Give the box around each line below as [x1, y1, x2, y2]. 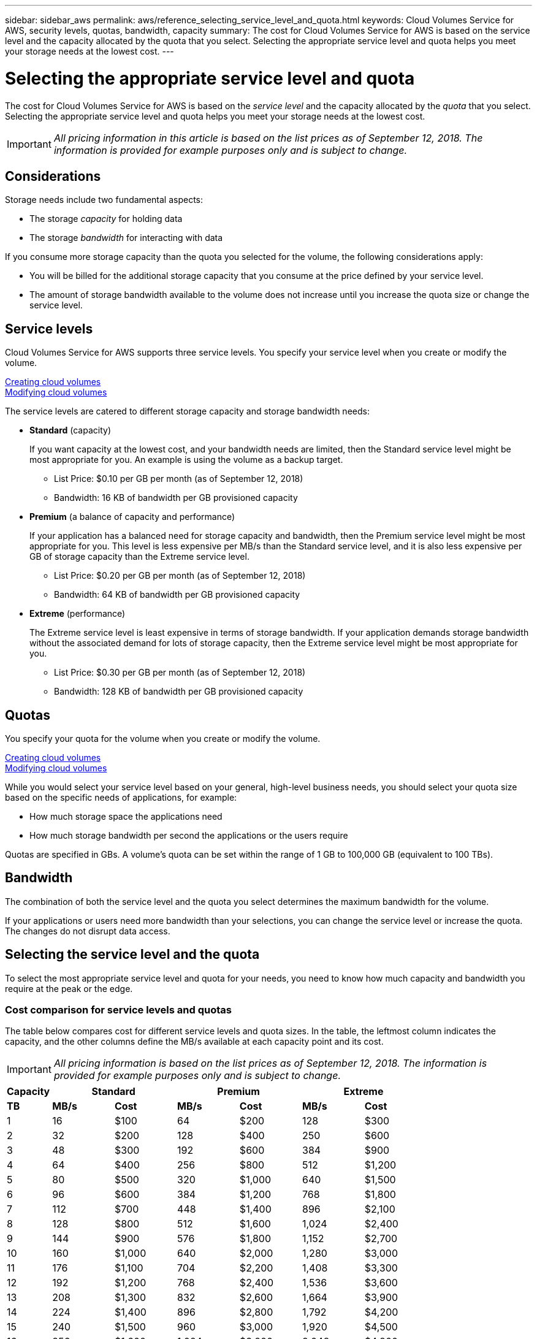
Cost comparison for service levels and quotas [5, 1004, 232, 1017]
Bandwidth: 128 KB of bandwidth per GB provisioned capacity [54, 686, 303, 697]
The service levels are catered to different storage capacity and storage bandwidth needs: [5, 406, 370, 417]
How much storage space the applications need [29, 811, 223, 822]
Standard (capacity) [29, 425, 112, 436]
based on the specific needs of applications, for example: [5, 792, 237, 803]
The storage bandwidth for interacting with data [29, 232, 223, 243]
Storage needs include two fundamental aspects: [5, 194, 204, 205]
